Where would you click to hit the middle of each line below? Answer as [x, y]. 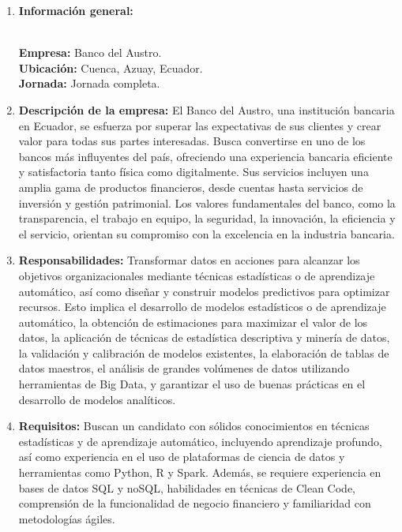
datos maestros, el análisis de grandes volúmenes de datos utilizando [184, 368]
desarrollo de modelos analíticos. [97, 399]
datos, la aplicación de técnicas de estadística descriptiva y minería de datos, [204, 337]
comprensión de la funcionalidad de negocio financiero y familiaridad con [195, 503]
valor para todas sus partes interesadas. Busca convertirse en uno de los [192, 141]
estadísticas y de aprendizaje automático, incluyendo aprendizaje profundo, [200, 441]
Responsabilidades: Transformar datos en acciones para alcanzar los [189, 260]
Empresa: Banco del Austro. [90, 52]
